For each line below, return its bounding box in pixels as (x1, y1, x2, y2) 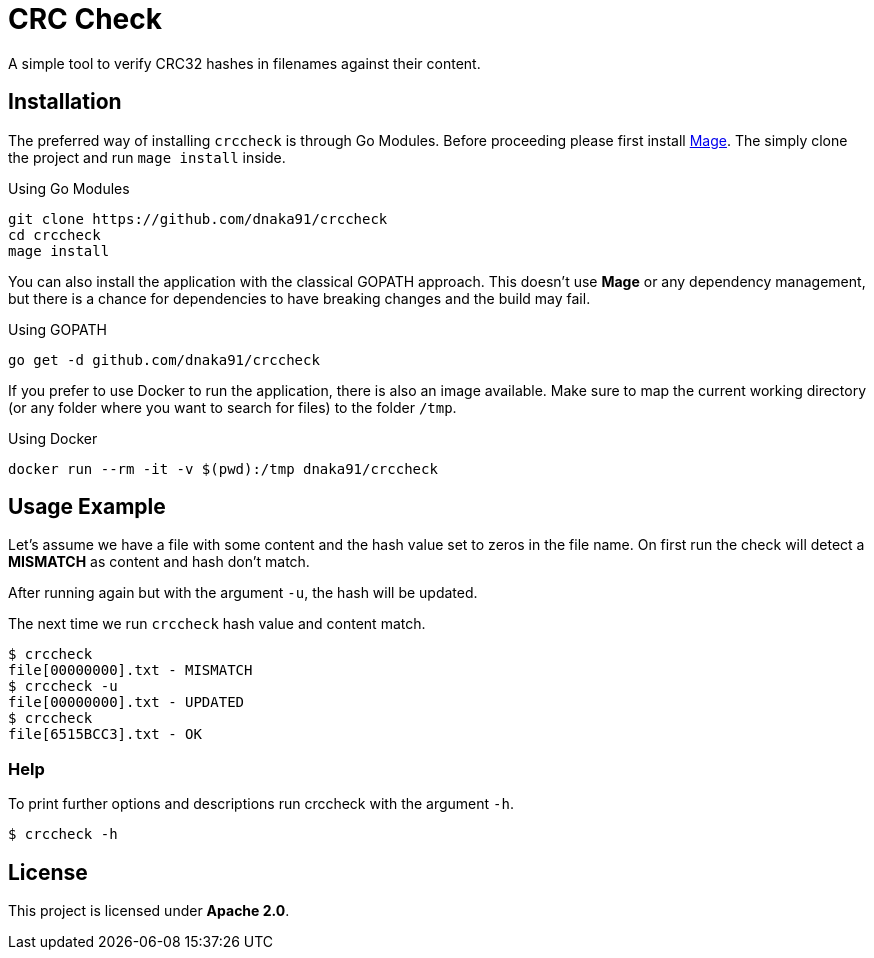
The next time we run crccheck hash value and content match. (8, 615, 426, 633)
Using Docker (8, 429, 98, 447)
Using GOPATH (8, 320, 107, 338)
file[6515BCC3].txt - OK (8, 726, 202, 743)
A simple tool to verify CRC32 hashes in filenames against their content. (8, 54, 481, 72)
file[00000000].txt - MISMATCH (8, 662, 253, 679)
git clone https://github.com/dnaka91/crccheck (8, 210, 388, 227)
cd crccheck (8, 226, 101, 243)
